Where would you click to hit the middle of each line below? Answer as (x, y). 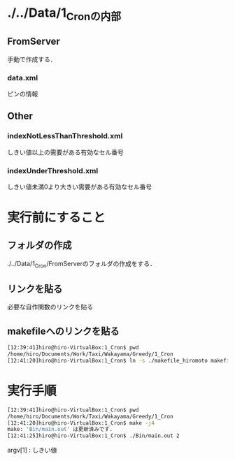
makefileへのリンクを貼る (63, 331)
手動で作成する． (32, 59)
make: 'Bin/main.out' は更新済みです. (60, 430)
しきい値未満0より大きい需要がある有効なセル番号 (80, 186)
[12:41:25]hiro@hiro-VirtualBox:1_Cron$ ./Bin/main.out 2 (93, 436)
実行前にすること (57, 218)
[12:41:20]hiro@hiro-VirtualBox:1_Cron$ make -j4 (81, 423)
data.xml (23, 78)
